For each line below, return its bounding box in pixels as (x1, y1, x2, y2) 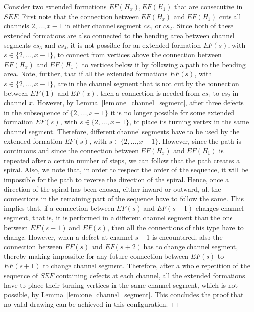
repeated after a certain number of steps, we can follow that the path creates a (4, 155, 240, 165)
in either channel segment (65, 21, 141, 31)
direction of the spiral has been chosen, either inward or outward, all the (4, 184, 221, 194)
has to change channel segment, (143, 241, 238, 251)
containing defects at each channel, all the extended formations (56, 270, 245, 280)
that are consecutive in (174, 1, 243, 11)
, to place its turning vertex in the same (129, 117, 249, 127)
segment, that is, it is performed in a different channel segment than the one (4, 213, 233, 223)
